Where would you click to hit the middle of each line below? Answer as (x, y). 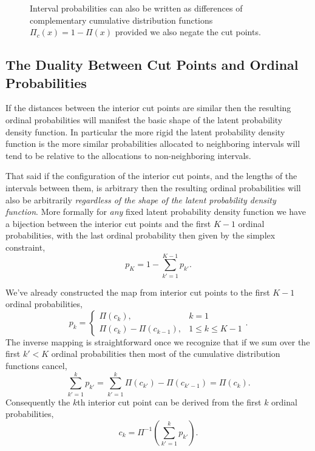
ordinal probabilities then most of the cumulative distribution (166, 354)
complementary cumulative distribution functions (121, 20)
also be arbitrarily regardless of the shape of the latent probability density (141, 199)
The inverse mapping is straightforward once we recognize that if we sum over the (158, 341)
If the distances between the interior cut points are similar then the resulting (148, 108)
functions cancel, (36, 365)
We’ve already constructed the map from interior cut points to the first (138, 292)
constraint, (25, 247)
